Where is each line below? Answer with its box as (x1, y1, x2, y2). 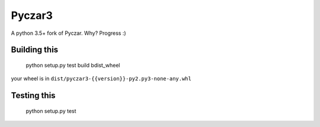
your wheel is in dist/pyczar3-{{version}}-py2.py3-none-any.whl (11, 75, 192, 82)
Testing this (11, 90, 56, 100)
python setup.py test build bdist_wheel (25, 61, 120, 69)
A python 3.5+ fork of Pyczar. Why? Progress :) (11, 30, 127, 37)
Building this (11, 45, 59, 55)
